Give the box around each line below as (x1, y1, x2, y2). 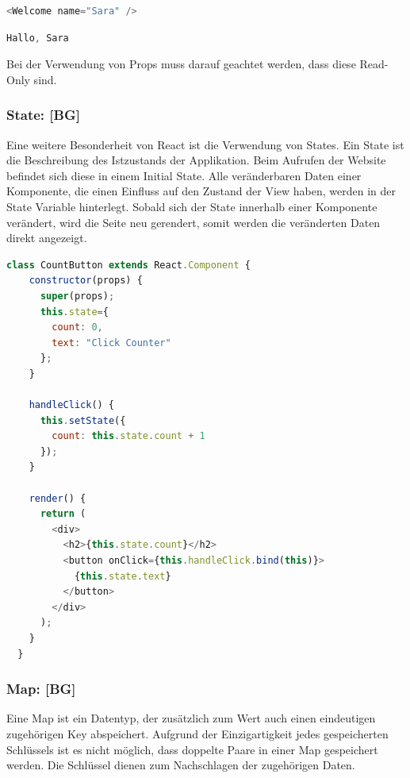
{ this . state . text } (74, 570, 171, 582)
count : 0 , (52, 322, 103, 333)
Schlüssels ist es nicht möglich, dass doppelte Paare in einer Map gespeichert (6, 741, 378, 757)
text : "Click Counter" (52, 337, 171, 349)
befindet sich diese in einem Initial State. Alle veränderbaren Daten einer (6, 167, 362, 183)
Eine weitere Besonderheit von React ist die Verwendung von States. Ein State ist (6, 136, 404, 152)
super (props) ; (40, 290, 115, 302)
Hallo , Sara (6, 32, 69, 44)
